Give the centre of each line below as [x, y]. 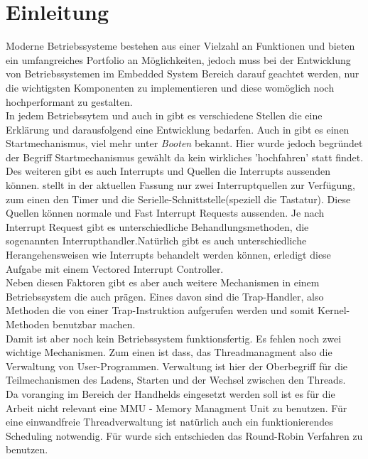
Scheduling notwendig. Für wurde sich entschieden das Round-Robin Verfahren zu [184, 435]
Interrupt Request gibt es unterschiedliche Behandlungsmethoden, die [157, 226]
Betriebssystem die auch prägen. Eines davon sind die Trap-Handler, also [165, 296]
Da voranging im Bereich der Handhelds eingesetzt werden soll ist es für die [171, 393]
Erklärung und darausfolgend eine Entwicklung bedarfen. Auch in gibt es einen [178, 129]
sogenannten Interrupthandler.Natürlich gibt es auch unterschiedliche [156, 241]
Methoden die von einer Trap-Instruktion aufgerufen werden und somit [160, 310]
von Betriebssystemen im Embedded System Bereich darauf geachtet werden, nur [183, 74]
